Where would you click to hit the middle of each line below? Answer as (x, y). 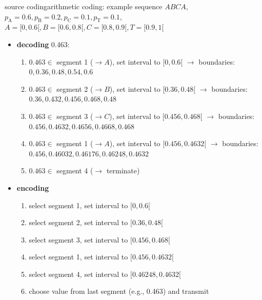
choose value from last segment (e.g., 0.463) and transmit (119, 291)
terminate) (123, 171)
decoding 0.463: (43, 44)
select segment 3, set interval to (78, 239)
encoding (33, 187)
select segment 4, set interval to (78, 274)
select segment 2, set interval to (78, 222)
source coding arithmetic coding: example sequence (84, 6)
